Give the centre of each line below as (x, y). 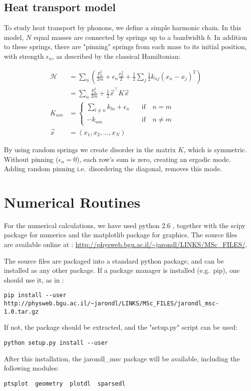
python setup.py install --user (56, 343)
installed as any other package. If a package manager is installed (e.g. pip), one (122, 270)
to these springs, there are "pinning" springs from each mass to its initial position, (125, 46)
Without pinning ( (31, 159)
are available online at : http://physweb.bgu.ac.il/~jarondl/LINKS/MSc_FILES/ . (126, 244)
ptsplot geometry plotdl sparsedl (65, 383)
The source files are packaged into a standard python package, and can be (114, 260)
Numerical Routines (72, 202)
